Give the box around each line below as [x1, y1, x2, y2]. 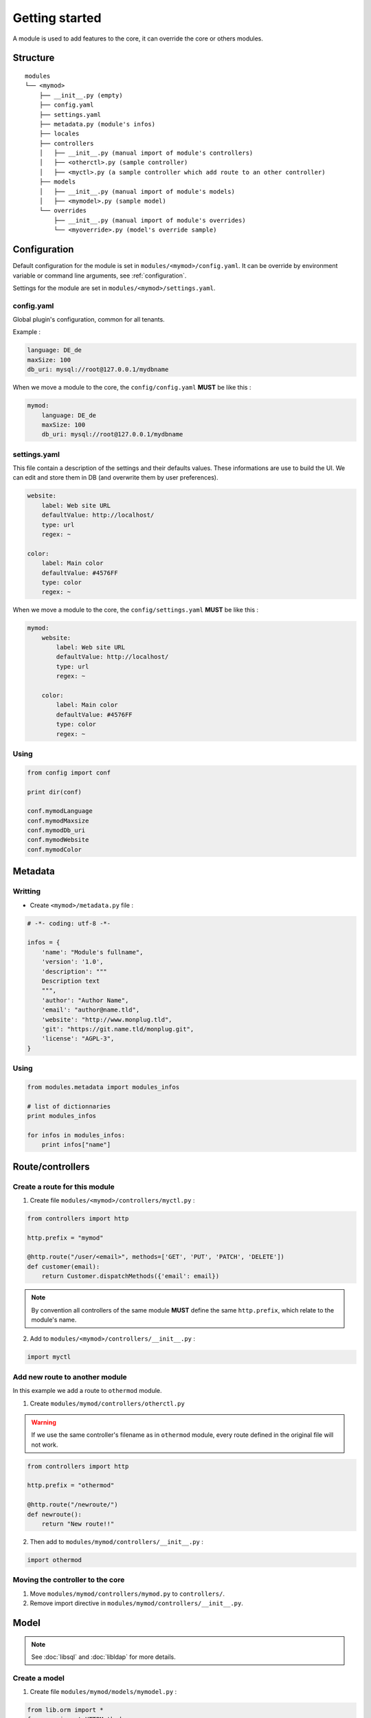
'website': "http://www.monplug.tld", [41, 1016, 172, 1023]
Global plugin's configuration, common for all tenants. [12, 315, 165, 324]
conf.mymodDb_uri [27, 827, 86, 834]
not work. [31, 1440, 58, 1449]
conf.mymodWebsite [27, 836, 89, 844]
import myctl [27, 1353, 71, 1361]
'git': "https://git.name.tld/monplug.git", [41, 1025, 194, 1033]
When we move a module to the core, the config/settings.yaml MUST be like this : [12, 605, 259, 614]
